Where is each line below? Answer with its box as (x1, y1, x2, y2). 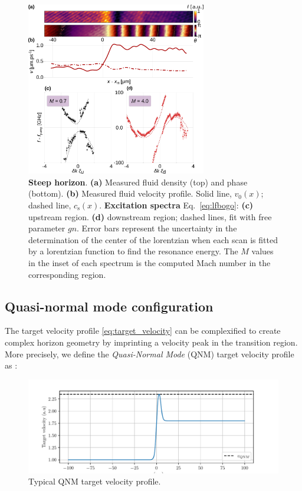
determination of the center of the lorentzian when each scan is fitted (28, 233, 278, 245)
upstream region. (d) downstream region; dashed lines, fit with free (28, 210, 272, 223)
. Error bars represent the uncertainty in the (77, 222, 237, 234)
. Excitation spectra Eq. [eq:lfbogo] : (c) (99, 199, 254, 211)
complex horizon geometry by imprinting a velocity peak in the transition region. (5, 336, 298, 348)
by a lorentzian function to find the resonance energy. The (28, 245, 238, 257)
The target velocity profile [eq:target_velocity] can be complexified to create (5, 324, 281, 337)
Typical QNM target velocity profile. (28, 475, 161, 487)
